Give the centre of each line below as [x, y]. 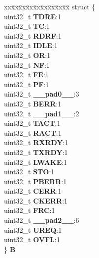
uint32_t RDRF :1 [33, 35]
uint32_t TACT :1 [32, 123]
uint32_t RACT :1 [33, 132]
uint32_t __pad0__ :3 [42, 94]
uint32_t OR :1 [27, 55]
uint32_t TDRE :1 [33, 16]
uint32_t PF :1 [27, 84]
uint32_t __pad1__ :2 [42, 113]
